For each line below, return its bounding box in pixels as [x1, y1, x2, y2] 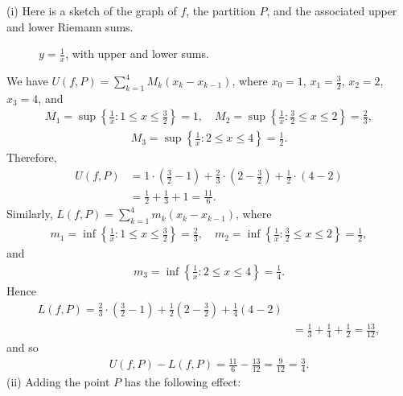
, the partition [186, 2, 256, 19]
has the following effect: [124, 373, 241, 390]
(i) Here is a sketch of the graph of [6, 2, 177, 19]
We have [6, 72, 48, 89]
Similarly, [6, 205, 53, 222]
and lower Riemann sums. [6, 18, 134, 35]
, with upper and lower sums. [65, 45, 209, 62]
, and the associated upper [266, 2, 397, 19]
